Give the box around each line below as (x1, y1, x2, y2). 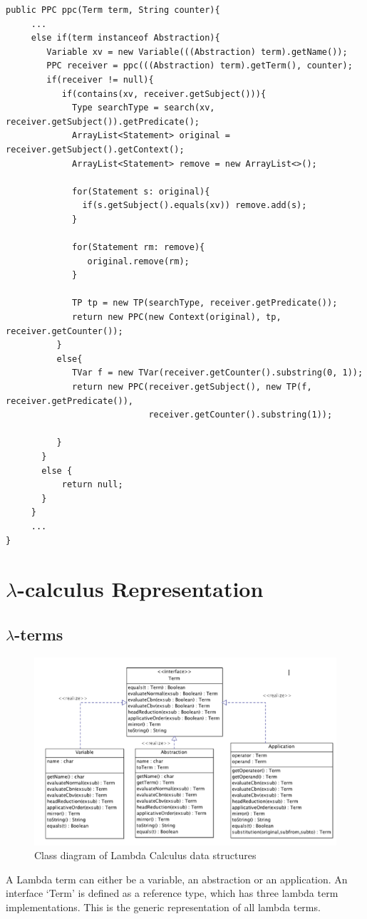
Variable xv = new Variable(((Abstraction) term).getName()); (46, 46, 348, 57)
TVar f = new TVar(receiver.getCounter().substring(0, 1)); (72, 368, 363, 378)
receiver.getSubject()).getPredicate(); (6, 116, 200, 127)
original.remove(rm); (87, 256, 190, 266)
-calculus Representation (17, 574, 264, 603)
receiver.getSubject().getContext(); (6, 144, 185, 155)
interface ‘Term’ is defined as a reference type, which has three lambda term (6, 886, 338, 900)
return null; (61, 479, 123, 490)
